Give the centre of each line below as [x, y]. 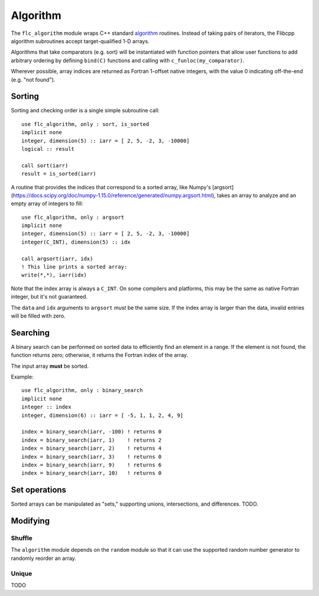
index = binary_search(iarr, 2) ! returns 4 [92, 448]
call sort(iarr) [45, 165]
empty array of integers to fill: [47, 203]
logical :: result [48, 149]
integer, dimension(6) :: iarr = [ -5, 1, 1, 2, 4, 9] [102, 415]
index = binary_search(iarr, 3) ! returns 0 [92, 456]
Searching [30, 333]
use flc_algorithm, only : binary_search [82, 391]
